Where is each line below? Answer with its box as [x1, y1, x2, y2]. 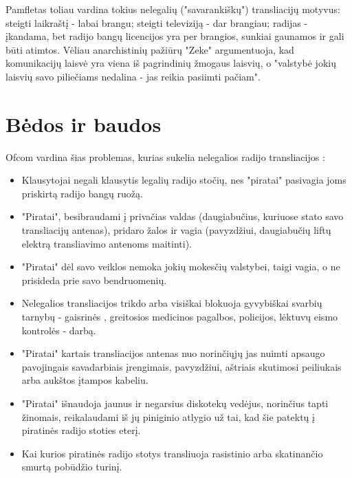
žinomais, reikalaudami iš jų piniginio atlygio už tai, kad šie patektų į [21, 409, 315, 424]
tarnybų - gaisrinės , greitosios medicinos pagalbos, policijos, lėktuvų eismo [21, 309, 338, 324]
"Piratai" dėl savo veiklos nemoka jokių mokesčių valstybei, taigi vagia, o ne [21, 259, 340, 274]
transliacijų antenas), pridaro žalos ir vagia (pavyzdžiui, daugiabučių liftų [21, 223, 331, 237]
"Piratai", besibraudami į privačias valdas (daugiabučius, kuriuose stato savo [21, 209, 344, 224]
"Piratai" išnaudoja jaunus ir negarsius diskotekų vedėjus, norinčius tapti [21, 396, 329, 410]
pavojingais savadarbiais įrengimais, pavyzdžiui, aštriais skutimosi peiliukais [21, 359, 342, 373]
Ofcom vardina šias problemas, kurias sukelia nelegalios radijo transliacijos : [5, 149, 325, 164]
